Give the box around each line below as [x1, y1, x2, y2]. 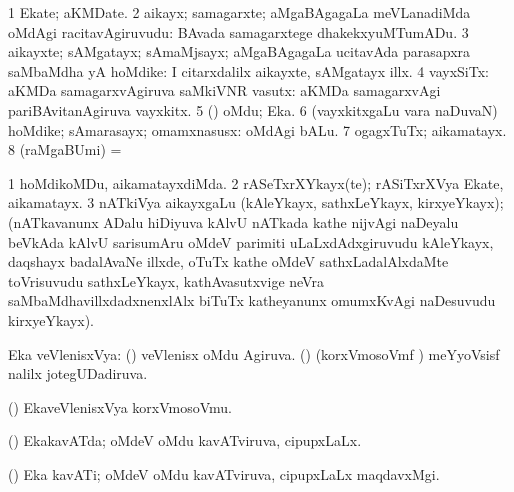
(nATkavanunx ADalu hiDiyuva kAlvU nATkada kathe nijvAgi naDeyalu [8, 211, 459, 232]
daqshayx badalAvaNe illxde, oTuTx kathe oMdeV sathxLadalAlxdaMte [8, 251, 449, 272]
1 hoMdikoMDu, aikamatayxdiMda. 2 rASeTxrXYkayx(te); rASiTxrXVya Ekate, [8, 172, 504, 193]
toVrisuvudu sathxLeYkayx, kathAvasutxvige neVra [8, 270, 324, 291]
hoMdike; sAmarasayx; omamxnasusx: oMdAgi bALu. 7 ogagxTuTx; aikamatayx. [8, 119, 507, 140]
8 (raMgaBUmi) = [8, 139, 122, 160]
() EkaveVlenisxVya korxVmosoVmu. [8, 396, 233, 417]
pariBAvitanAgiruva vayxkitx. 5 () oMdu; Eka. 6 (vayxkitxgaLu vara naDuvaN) [8, 99, 498, 120]
